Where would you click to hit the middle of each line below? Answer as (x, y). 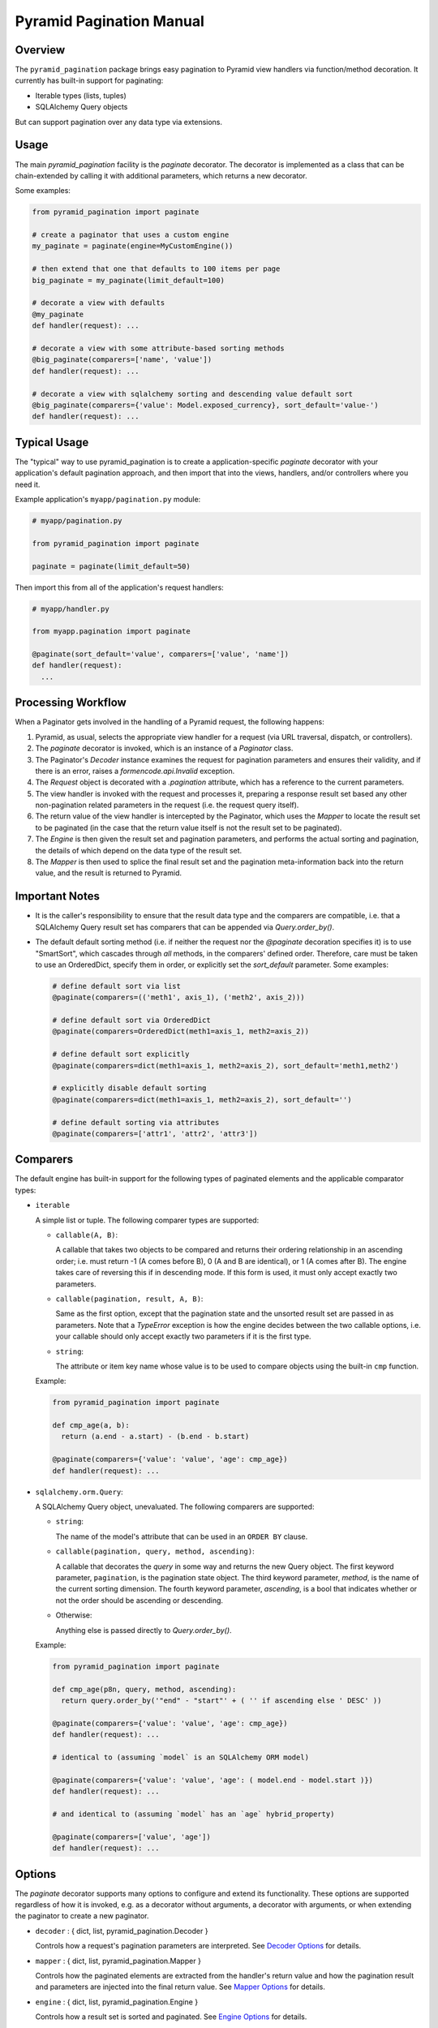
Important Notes (58, 896)
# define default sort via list (117, 986)
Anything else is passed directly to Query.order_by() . (144, 1630)
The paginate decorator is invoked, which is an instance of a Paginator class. (164, 748)
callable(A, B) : (87, 1235)
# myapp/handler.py (71, 609)
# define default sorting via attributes (136, 1122)
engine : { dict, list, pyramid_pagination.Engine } (117, 2002)
